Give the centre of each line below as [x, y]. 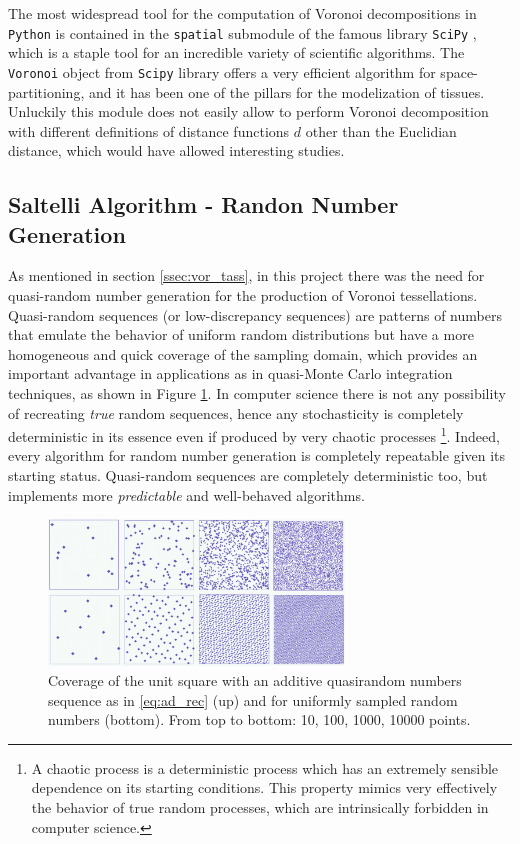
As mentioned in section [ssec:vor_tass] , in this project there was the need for [246, 275]
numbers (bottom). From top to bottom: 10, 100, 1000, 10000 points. [259, 719]
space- [459, 71]
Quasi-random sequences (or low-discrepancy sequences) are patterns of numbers [255, 314]
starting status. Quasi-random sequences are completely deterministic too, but [248, 475]
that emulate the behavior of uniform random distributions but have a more [241, 334]
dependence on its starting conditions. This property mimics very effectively [264, 787]
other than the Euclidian [381, 130]
